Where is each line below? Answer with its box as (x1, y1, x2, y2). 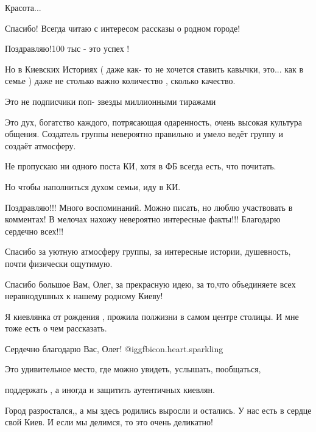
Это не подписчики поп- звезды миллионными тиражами (5, 94, 216, 107)
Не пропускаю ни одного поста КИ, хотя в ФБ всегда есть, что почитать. (5, 160, 276, 172)
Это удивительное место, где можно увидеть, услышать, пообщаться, (5, 363, 261, 375)
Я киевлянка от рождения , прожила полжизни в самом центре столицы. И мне (5, 310, 299, 322)
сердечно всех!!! (5, 224, 64, 237)
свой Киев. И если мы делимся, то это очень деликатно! (5, 416, 213, 428)
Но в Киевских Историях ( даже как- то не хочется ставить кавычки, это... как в (5, 62, 304, 75)
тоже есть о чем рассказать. (5, 322, 107, 335)
